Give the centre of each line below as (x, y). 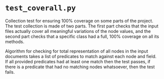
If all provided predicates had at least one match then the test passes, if (78, 61)
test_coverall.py (41, 8)
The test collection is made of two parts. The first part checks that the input (82, 26)
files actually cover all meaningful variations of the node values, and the (78, 31)
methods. (15, 41)
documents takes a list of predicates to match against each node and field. (81, 56)
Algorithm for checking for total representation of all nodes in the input (77, 51)
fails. (10, 72)
